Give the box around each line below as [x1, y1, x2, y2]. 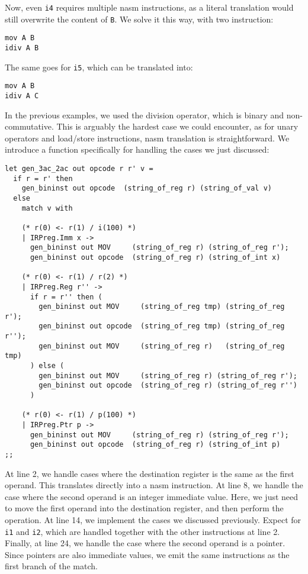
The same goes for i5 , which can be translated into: [5, 60, 193, 73]
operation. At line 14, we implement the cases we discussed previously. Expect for [5, 514, 301, 526]
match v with [21, 204, 73, 212]
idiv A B [5, 43, 39, 52]
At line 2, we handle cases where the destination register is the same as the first [5, 467, 294, 479]
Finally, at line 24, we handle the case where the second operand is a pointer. [5, 537, 285, 549]
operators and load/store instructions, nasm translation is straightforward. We [5, 131, 290, 144]
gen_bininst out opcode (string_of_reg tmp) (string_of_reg [38, 322, 285, 331]
